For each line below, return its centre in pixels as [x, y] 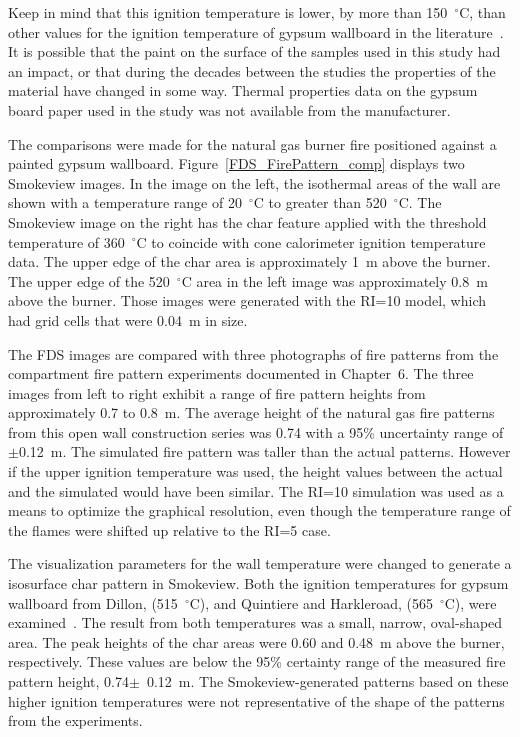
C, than [482, 12]
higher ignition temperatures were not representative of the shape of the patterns [256, 700]
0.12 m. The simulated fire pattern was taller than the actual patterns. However [264, 451]
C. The [420, 202]
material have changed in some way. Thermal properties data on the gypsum [243, 90]
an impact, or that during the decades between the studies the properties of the [252, 70]
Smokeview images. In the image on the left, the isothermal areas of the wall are [254, 182]
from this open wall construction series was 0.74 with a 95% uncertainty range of [256, 431]
